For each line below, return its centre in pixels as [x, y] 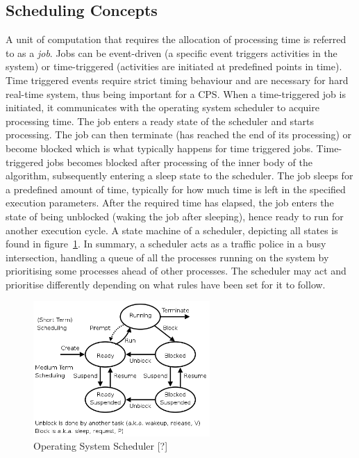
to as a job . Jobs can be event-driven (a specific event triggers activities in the [172, 52]
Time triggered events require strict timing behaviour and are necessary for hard [177, 80]
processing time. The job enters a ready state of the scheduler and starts [160, 121]
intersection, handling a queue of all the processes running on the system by [167, 257]
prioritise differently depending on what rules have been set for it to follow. [166, 284]
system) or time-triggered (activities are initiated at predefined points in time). [174, 66]
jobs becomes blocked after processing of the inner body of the [179, 162]
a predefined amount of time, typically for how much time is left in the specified [176, 189]
